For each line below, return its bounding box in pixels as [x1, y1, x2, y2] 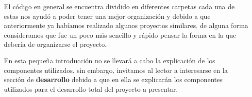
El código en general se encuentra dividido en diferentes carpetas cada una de [4, 1, 235, 11]
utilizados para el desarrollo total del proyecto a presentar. [4, 83, 178, 94]
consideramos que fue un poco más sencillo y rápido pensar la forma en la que [4, 29, 236, 40]
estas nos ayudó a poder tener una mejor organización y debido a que [4, 11, 211, 21]
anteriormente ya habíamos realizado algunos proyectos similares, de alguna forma [4, 20, 249, 30]
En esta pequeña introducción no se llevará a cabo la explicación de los [4, 55, 215, 65]
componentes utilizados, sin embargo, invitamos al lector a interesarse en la [4, 65, 228, 75]
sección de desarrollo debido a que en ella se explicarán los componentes [4, 74, 223, 84]
